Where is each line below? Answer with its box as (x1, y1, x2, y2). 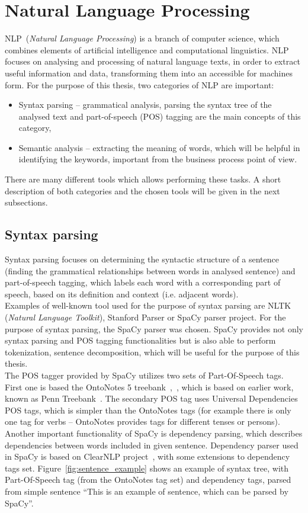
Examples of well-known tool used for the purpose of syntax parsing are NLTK (5, 299, 291, 312)
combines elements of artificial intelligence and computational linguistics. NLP (5, 43, 289, 56)
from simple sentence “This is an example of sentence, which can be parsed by (5, 485, 288, 497)
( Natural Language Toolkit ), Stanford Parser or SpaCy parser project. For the (5, 311, 286, 323)
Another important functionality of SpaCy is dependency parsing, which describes (5, 427, 303, 439)
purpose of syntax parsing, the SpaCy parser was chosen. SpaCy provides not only (5, 322, 303, 335)
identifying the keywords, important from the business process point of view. (18, 153, 297, 165)
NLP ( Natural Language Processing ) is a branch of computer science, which (5, 32, 280, 44)
